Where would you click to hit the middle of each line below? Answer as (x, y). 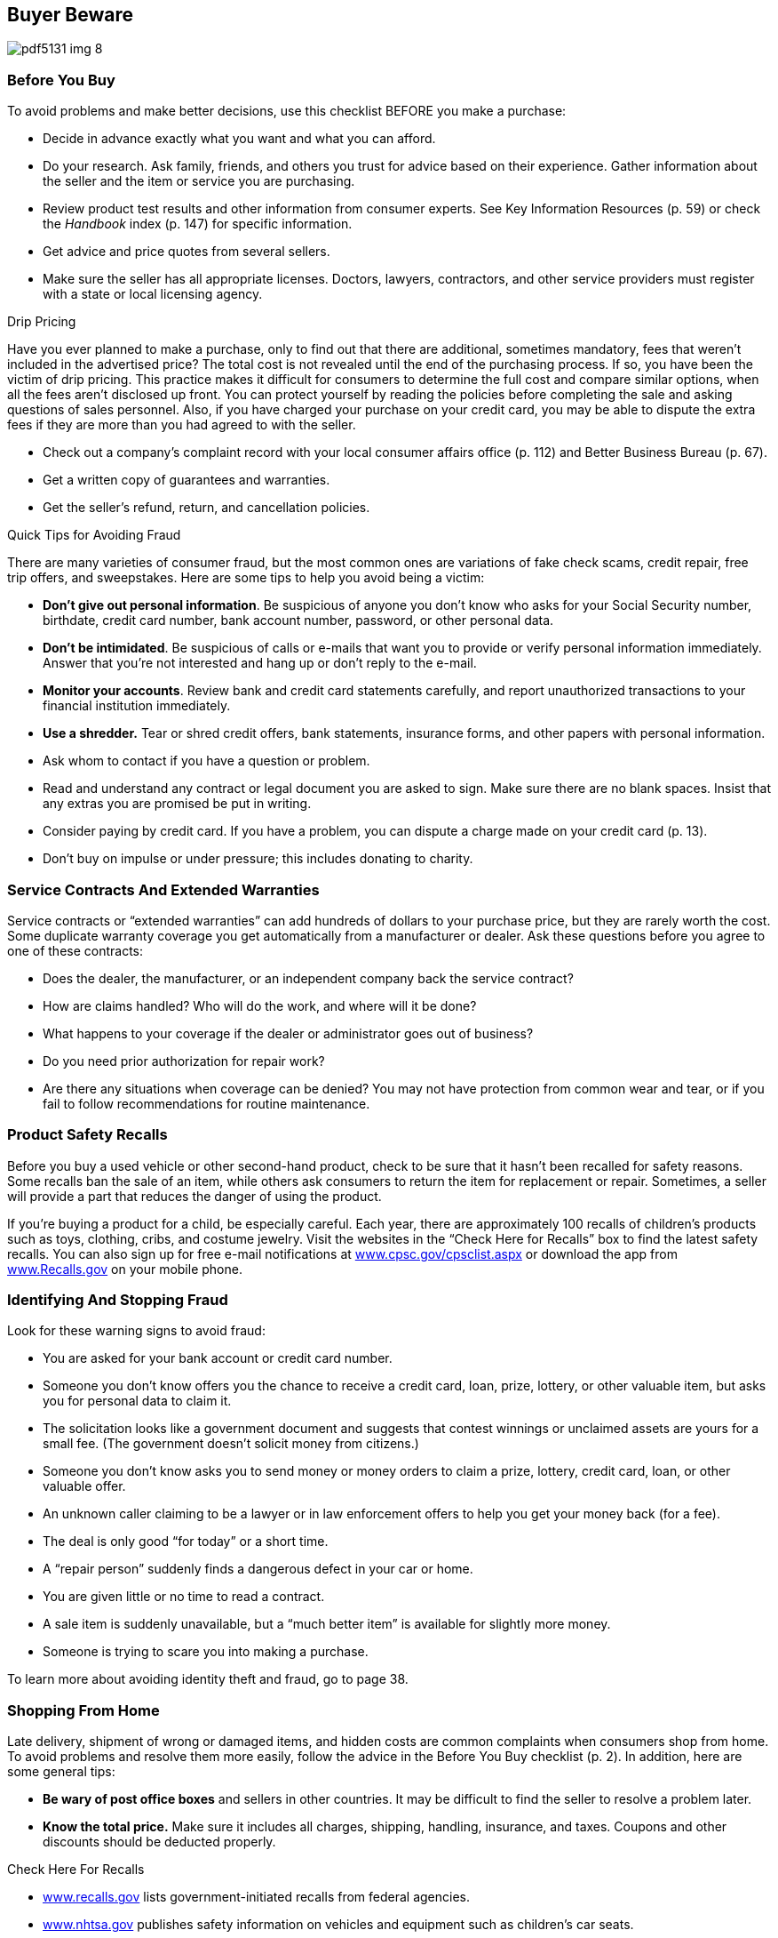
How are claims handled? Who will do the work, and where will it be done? (260, 1005)
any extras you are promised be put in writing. (177, 804)
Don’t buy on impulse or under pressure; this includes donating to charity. (258, 859)
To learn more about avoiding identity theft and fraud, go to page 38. (208, 1679)
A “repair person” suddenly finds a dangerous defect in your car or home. (258, 1569)
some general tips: (61, 1772)
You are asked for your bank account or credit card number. (218, 1358)
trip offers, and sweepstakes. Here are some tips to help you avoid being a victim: (246, 578)
